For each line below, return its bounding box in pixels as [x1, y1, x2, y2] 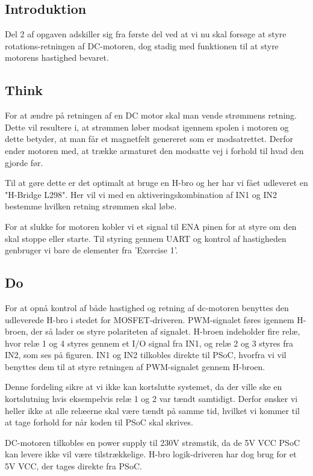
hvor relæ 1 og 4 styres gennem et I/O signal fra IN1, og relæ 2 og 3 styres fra [5, 336, 293, 349]
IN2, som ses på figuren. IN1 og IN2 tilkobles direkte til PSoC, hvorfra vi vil [5, 348, 287, 361]
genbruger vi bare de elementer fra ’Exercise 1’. [5, 244, 178, 256]
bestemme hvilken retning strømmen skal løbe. [5, 200, 177, 212]
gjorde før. [5, 156, 43, 168]
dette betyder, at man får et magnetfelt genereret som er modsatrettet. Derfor [5, 132, 293, 145]
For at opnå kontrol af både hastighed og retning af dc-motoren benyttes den [5, 301, 289, 314]
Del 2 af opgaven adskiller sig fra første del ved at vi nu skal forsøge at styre [5, 28, 287, 40]
